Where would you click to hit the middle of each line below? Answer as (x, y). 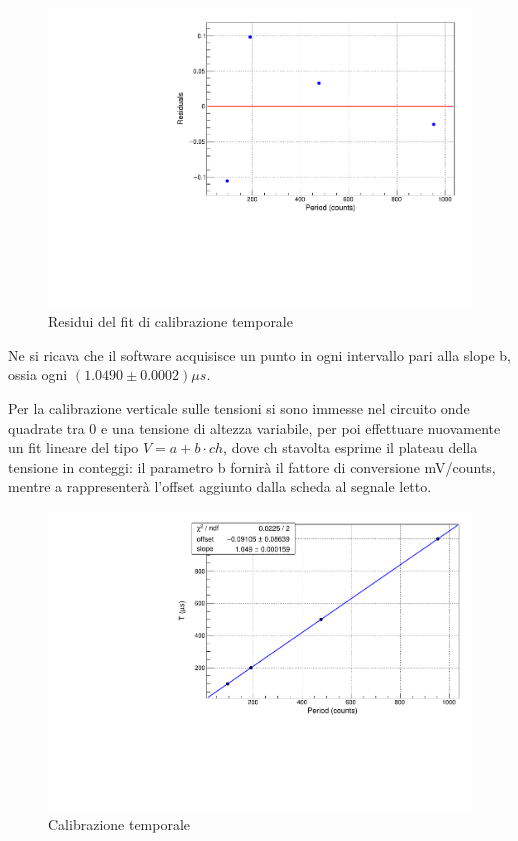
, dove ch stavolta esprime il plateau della (350, 447)
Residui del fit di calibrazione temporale (170, 321)
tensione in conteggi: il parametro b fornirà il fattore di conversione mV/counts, (252, 466)
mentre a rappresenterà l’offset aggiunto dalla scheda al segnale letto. (220, 486)
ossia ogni (38, 374)
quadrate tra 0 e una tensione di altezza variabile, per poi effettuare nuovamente (254, 427)
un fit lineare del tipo (73, 447)
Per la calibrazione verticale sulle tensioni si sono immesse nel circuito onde (239, 408)
